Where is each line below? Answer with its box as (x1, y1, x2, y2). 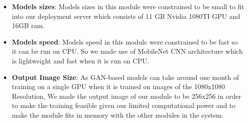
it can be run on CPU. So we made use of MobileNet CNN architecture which (12, 46, 243, 56)
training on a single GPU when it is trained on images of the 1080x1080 (12, 81, 225, 92)
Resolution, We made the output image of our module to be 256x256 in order (12, 91, 241, 101)
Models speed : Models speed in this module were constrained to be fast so (12, 36, 238, 46)
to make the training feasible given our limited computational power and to (12, 100, 236, 110)
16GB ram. (12, 20, 45, 31)
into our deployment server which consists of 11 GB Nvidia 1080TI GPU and (12, 11, 240, 21)
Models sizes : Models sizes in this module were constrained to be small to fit (12, 1, 244, 11)
